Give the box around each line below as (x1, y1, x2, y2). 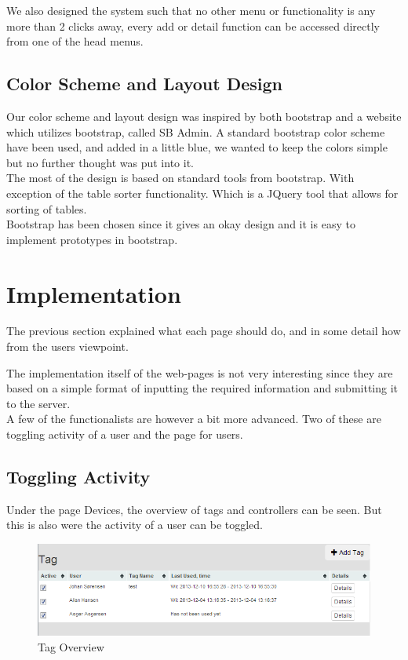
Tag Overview (38, 638, 104, 655)
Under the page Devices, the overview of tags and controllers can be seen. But (6, 501, 382, 517)
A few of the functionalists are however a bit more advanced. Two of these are (6, 410, 381, 427)
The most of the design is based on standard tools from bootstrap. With (6, 170, 355, 186)
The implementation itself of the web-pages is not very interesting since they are (6, 364, 393, 381)
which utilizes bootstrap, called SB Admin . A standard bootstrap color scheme (6, 123, 385, 140)
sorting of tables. (6, 200, 87, 217)
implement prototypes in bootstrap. (6, 231, 178, 247)
